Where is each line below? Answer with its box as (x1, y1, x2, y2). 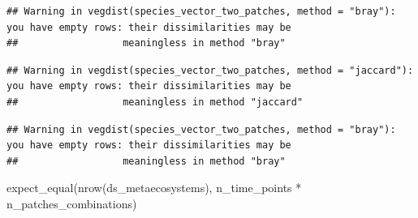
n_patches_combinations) (6, 194, 137, 212)
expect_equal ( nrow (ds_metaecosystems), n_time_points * (6, 179, 302, 196)
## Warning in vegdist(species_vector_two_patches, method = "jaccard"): (6, 64, 414, 76)
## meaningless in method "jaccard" (6, 96, 304, 108)
